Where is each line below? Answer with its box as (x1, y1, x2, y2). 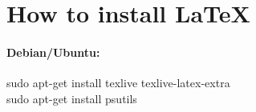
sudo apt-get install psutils (6, 90, 137, 106)
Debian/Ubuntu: (6, 43, 100, 60)
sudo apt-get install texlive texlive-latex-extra (6, 74, 230, 91)
